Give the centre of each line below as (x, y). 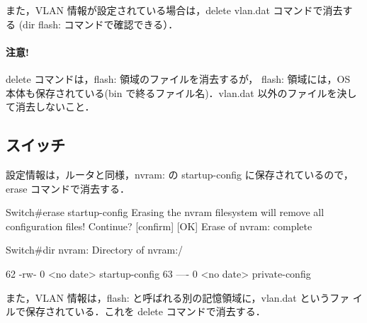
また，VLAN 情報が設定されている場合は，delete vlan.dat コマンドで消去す (179, 10)
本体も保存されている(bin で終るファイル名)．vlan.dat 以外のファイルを (171, 92)
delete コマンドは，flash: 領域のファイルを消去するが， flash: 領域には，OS (178, 78)
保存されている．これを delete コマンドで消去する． (145, 311)
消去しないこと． (55, 107)
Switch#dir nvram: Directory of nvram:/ (95, 250)
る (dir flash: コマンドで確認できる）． (92, 24)
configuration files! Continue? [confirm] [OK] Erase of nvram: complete (159, 226)
